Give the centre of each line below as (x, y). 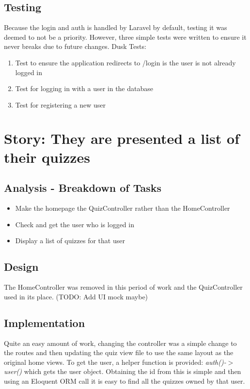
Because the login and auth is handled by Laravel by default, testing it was (116, 27)
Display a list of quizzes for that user (70, 241)
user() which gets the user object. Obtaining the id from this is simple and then (123, 371)
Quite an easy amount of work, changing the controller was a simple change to (120, 343)
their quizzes (47, 157)
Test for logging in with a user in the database (84, 88)
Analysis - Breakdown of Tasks (83, 188)
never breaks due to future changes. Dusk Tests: (75, 46)
